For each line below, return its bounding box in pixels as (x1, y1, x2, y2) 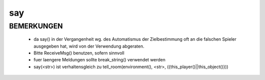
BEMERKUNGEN (9, 22, 63, 30)
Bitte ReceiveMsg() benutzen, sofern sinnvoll (33, 50, 125, 56)
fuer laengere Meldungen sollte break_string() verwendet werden (33, 57, 166, 63)
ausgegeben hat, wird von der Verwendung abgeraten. (33, 43, 145, 49)
